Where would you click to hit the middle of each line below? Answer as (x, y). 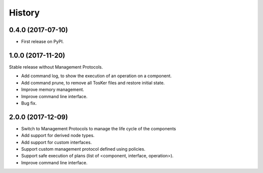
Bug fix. (29, 103)
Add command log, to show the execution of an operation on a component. (96, 76)
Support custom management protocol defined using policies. (83, 149)
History (24, 13)
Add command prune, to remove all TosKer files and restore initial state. (93, 83)
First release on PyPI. (43, 42)
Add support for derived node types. (58, 136)
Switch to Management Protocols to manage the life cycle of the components (99, 128)
